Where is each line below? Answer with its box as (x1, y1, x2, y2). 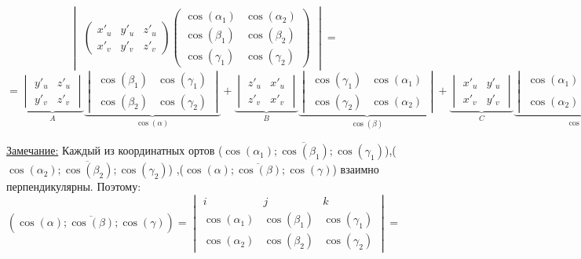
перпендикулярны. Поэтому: (6, 178, 141, 195)
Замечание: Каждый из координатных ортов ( (6, 142, 223, 159)
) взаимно (332, 161, 379, 177)
